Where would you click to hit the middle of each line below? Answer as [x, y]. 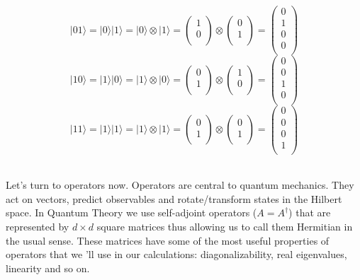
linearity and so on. [48, 268]
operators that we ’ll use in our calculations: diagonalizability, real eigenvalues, [176, 254]
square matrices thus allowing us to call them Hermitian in [225, 227]
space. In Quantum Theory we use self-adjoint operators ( [131, 212]
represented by [38, 227]
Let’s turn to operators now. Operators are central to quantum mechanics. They [180, 185]
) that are [310, 212]
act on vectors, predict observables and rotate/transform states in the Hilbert [174, 198]
